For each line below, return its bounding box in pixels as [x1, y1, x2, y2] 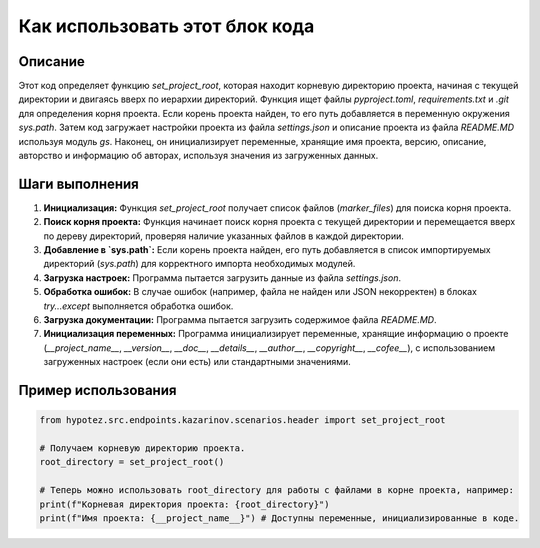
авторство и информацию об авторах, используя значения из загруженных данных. [18, 150, 379, 162]
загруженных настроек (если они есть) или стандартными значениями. [43, 356, 352, 368]
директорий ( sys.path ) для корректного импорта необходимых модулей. [43, 258, 356, 270]
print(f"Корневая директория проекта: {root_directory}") [39, 498, 330, 510]
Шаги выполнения [18, 175, 139, 192]
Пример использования [18, 382, 177, 399]
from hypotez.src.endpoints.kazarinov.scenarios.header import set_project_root [39, 415, 446, 426]
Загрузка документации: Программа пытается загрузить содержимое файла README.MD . [43, 314, 437, 326]
